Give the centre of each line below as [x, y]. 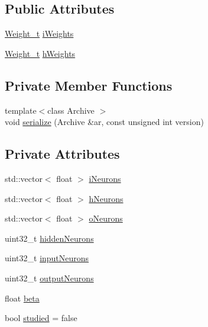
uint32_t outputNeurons [49, 278]
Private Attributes [62, 154]
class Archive [71, 110]
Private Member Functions [89, 85]
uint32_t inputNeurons [47, 258]
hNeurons [106, 198]
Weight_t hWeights [40, 53]
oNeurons [106, 218]
